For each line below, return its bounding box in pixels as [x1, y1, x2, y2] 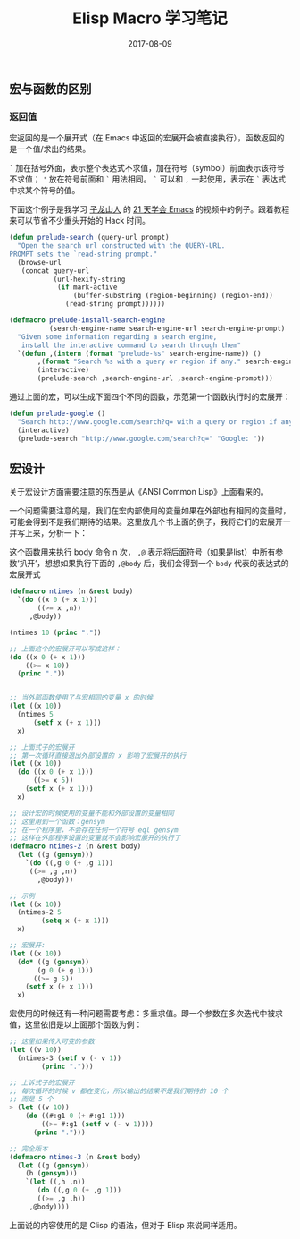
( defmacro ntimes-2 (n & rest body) [9, 842, 142, 851]
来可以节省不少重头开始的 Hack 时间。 [9, 216, 150, 226]
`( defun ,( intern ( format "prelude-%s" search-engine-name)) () [17, 349, 262, 358]
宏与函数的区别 [9, 81, 92, 97]
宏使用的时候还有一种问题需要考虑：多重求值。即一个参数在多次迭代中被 [9, 1008, 275, 1019]
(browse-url [17, 258, 62, 267]
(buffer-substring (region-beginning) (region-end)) [72, 292, 274, 301]
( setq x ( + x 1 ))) [41, 916, 110, 926]
